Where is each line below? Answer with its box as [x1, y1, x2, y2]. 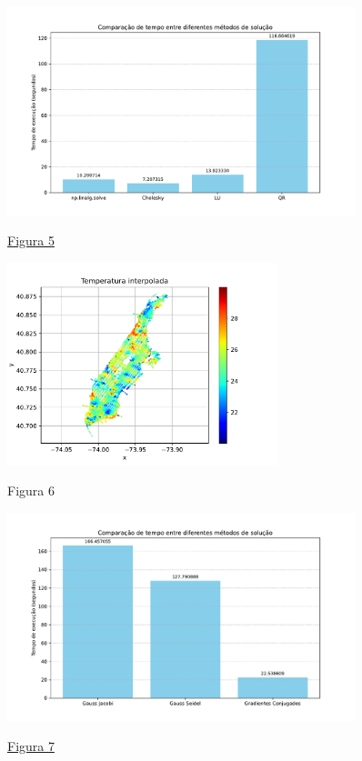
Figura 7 [7, 736, 55, 756]
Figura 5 [7, 231, 55, 250]
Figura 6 [7, 481, 55, 500]
